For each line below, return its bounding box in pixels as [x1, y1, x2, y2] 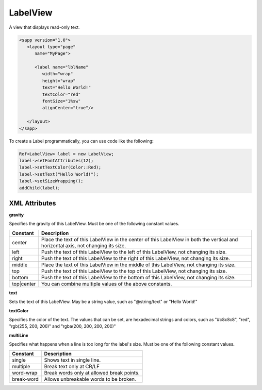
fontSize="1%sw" [42, 99, 81, 104]
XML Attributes [9, 199, 56, 207]
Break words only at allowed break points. [44, 369, 140, 376]
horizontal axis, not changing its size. [41, 242, 126, 249]
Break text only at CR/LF [44, 363, 99, 370]
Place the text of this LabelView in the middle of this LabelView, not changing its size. [41, 261, 236, 268]
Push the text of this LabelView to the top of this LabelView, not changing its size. [41, 268, 228, 274]
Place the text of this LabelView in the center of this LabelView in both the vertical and [41, 236, 238, 243]
